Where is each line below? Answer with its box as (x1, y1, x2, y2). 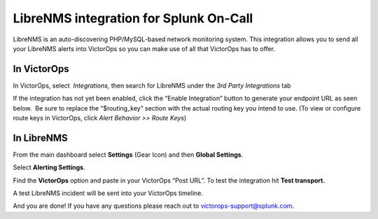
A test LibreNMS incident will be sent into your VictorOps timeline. (13, 189, 203, 197)
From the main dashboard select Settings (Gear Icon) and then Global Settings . (13, 150, 244, 159)
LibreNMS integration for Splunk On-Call (13, 10, 253, 26)
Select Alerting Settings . (13, 163, 85, 171)
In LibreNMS (13, 132, 68, 143)
